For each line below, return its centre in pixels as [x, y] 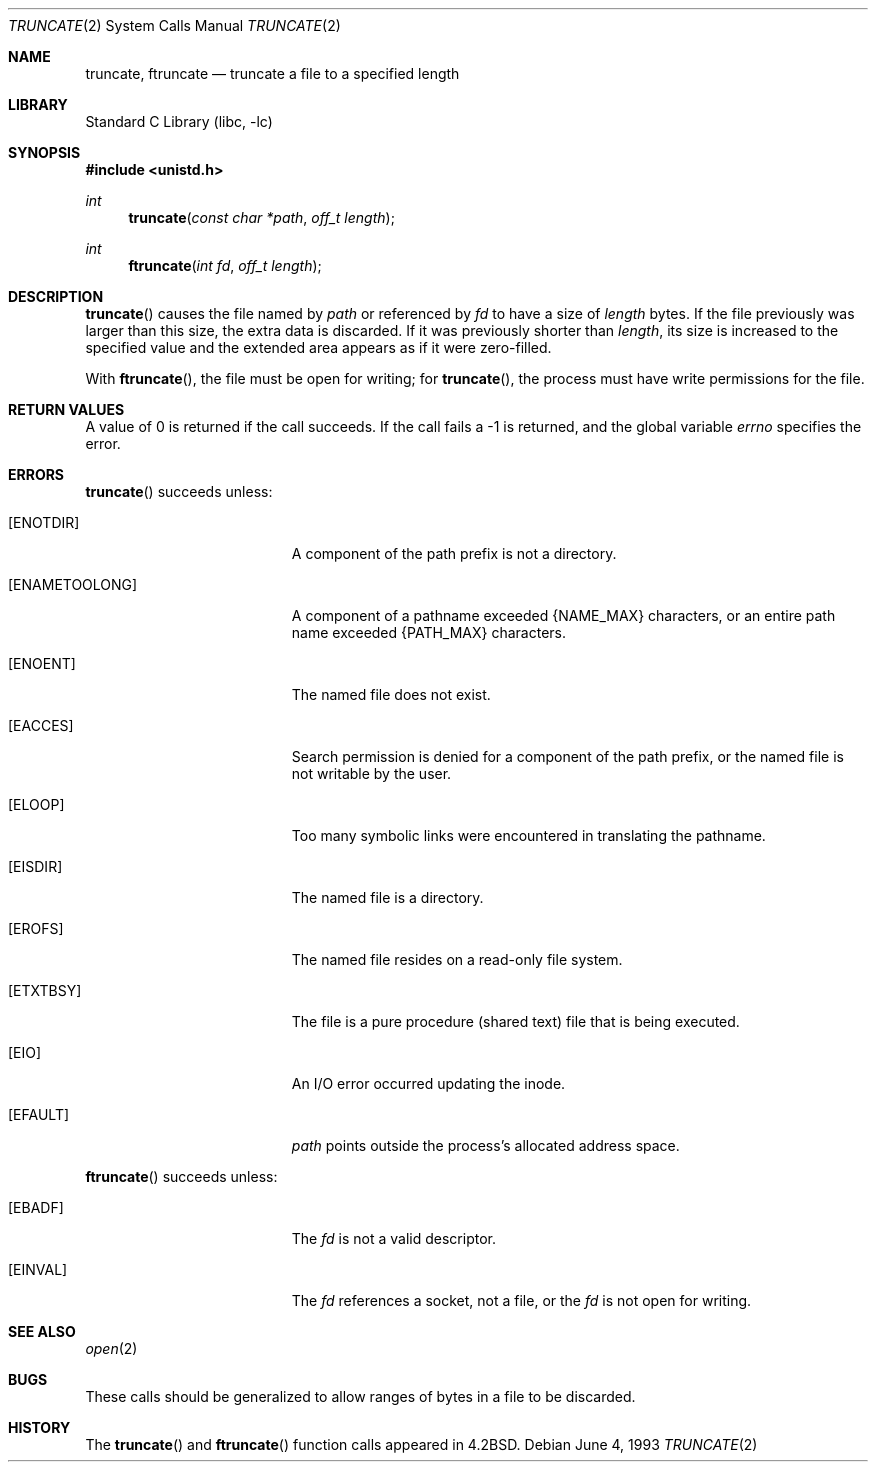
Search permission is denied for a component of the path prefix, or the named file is [567, 756]
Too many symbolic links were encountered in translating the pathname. [528, 835]
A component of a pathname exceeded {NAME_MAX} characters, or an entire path [563, 615]
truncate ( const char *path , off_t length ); [261, 217]
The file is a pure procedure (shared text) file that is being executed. [515, 1021]
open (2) [111, 1348]
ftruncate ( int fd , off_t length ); [225, 265]
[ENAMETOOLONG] [73, 584]
